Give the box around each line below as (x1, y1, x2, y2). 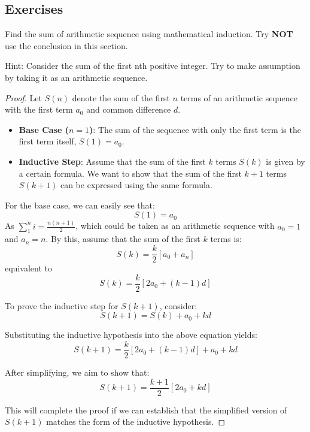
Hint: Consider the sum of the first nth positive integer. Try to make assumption (5, 59, 300, 72)
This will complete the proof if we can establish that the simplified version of (5, 403, 287, 416)
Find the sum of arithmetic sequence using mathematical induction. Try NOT (5, 28, 293, 40)
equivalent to (5, 262, 52, 274)
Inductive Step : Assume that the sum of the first (19, 155, 206, 167)
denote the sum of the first (72, 91, 170, 104)
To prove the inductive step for (5, 299, 118, 312)
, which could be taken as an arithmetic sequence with (75, 219, 275, 232)
